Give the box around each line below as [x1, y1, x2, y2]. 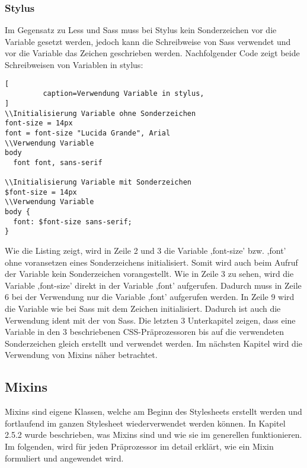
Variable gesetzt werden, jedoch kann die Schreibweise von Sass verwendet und [5, 35, 291, 47]
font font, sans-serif [13, 158, 103, 167]
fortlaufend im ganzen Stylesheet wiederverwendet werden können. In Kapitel [5, 417, 286, 429]
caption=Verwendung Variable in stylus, [43, 89, 204, 98]
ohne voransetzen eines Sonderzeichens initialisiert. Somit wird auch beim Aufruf [5, 256, 298, 268]
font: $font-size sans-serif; [13, 217, 132, 226]
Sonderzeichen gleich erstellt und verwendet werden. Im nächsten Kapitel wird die [5, 337, 302, 349]
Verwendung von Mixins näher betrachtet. [5, 348, 158, 361]
